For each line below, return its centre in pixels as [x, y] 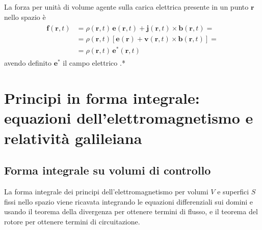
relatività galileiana [73, 138]
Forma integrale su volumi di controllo [108, 170]
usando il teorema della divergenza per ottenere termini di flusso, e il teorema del [131, 211]
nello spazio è [25, 17]
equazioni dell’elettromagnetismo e [129, 118]
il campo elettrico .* [94, 63]
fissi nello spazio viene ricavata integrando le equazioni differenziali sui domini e [129, 201]
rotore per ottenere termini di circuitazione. [72, 221]
